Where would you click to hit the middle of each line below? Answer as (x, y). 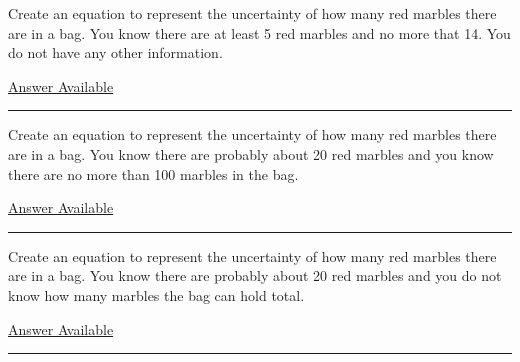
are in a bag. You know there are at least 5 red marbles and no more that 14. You (259, 32)
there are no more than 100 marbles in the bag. (153, 173)
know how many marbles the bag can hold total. (156, 294)
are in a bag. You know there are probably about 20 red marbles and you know (251, 153)
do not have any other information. (115, 52)
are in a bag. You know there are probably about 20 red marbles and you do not (255, 275)
